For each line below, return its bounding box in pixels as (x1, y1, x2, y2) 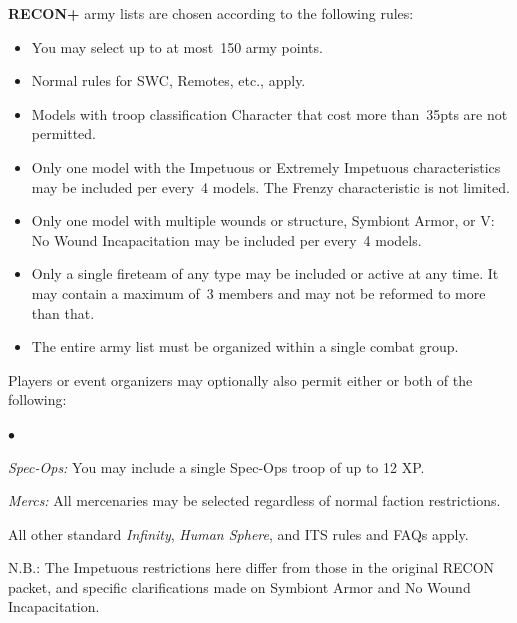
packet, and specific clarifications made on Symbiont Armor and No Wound (8, 576, 471, 597)
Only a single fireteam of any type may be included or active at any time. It (31, 263, 499, 284)
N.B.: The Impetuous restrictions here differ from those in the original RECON (8, 557, 495, 578)
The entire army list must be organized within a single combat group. (31, 336, 459, 357)
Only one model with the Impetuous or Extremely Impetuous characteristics (31, 156, 501, 177)
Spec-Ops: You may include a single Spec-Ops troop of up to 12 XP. (8, 456, 425, 477)
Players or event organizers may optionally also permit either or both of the (8, 369, 473, 390)
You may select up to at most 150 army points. (31, 36, 323, 57)
